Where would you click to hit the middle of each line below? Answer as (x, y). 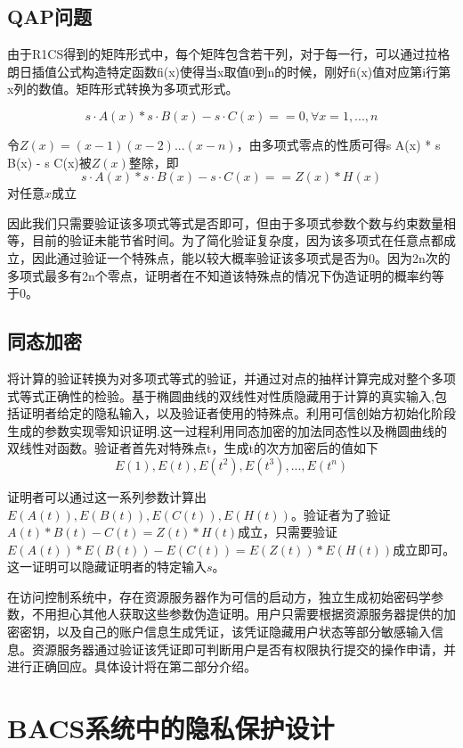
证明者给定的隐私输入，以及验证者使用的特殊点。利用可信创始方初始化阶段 (237, 413)
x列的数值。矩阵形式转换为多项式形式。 (123, 89)
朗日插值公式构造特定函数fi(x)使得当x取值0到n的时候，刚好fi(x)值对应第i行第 (229, 71)
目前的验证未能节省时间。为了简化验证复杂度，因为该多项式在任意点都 (237, 240)
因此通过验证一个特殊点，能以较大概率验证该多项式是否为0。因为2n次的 (241, 257)
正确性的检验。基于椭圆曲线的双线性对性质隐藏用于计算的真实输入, (239, 395)
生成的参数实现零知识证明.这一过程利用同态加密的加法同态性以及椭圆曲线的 (227, 430)
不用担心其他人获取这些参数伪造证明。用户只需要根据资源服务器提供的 (237, 614)
